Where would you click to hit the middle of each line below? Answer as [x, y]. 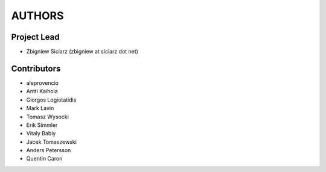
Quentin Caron [44, 159]
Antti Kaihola [42, 91]
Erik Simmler [42, 125]
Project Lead [35, 37]
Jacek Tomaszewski [51, 142]
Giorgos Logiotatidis [51, 100]
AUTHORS [37, 16]
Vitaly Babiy [41, 134]
